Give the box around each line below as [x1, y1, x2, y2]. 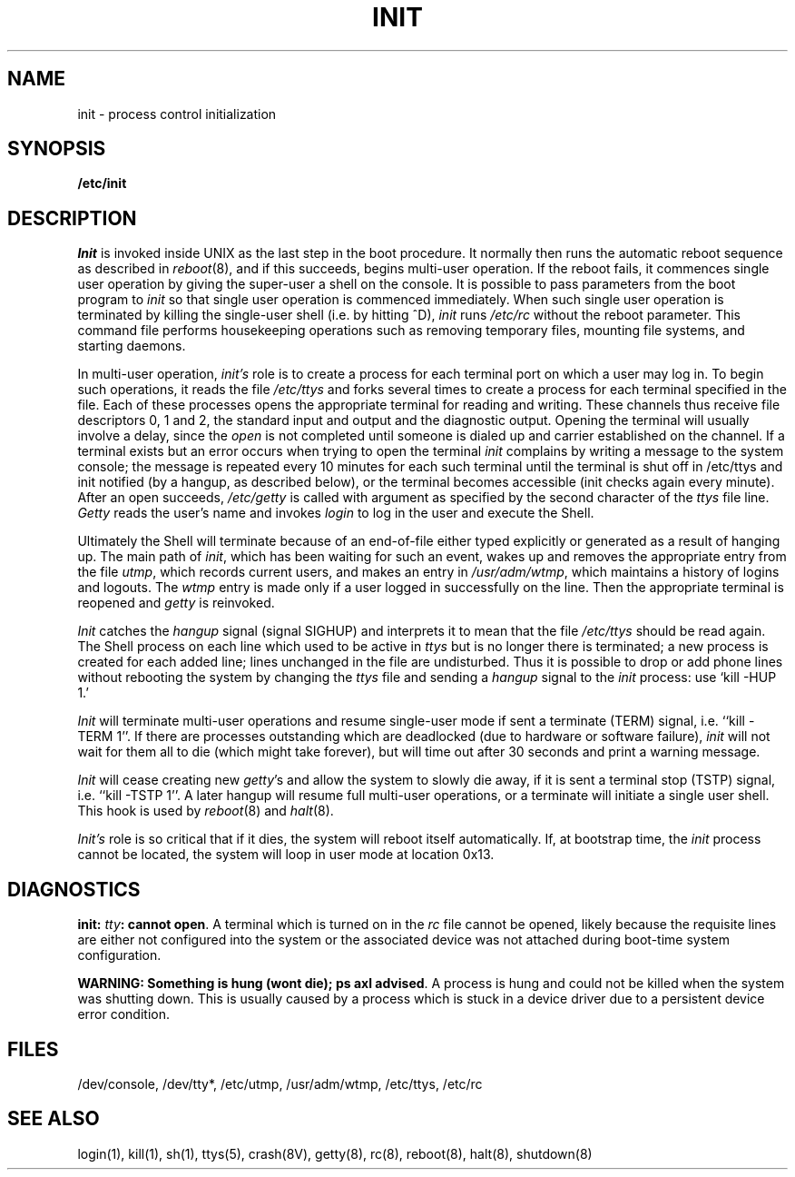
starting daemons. [77, 338, 186, 354]
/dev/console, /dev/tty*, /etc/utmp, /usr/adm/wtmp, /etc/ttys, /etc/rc [77, 1075, 483, 1092]
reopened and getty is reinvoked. [77, 595, 275, 611]
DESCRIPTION [7, 206, 137, 230]
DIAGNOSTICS [7, 877, 141, 901]
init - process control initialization [77, 105, 277, 122]
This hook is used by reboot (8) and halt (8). [77, 803, 334, 819]
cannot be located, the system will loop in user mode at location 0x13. [77, 846, 495, 863]
